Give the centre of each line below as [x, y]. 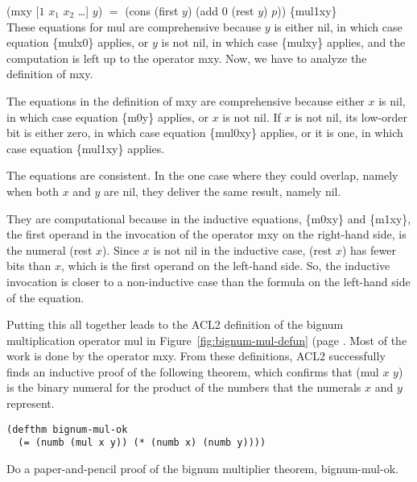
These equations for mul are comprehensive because [134, 26]
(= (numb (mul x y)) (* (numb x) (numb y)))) [142, 443]
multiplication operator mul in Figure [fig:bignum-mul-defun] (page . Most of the [207, 340]
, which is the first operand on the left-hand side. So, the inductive [226, 266]
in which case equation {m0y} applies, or [108, 116]
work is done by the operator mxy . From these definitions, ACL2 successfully [196, 356]
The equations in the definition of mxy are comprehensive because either [186, 100]
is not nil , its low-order [351, 116]
